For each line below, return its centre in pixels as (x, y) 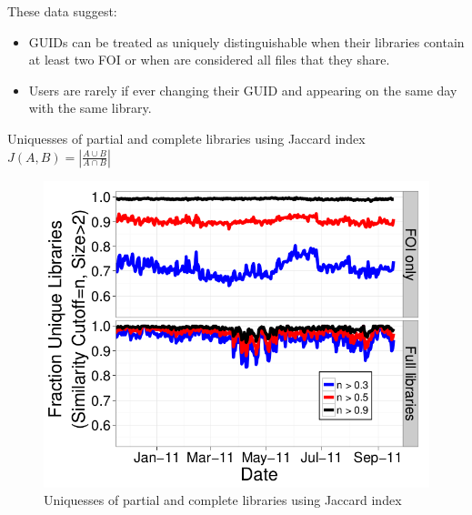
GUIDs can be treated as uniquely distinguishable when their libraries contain (246, 41)
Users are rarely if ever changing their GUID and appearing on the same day (243, 90)
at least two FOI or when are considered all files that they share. (209, 60)
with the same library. (90, 108)
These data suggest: (62, 11)
